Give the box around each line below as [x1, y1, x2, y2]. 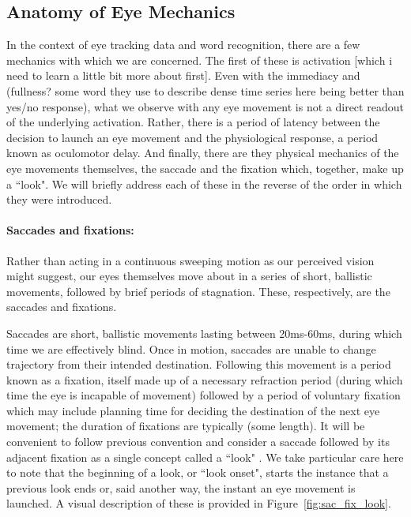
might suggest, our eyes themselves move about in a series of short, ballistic [6, 268, 372, 284]
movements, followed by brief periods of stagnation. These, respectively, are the [6, 283, 390, 299]
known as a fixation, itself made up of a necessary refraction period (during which [6, 371, 403, 388]
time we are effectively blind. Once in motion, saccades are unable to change [6, 340, 376, 357]
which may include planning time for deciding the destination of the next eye [6, 402, 380, 418]
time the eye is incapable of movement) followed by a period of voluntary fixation [6, 387, 401, 403]
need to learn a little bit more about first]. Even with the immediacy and [6, 67, 360, 84]
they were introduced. [6, 191, 112, 208]
